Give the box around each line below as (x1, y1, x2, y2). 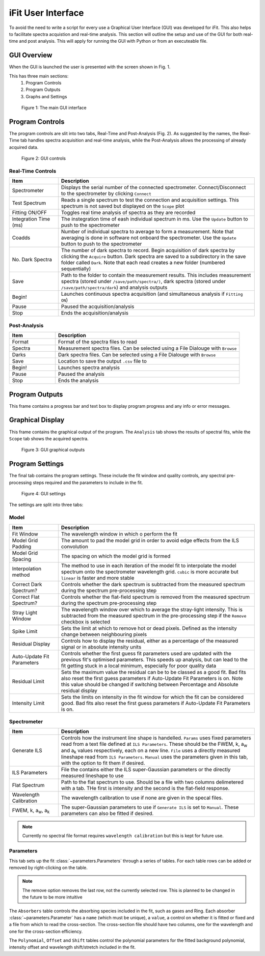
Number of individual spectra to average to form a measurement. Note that (61, 228, 234, 235)
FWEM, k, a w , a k (12, 807, 50, 815)
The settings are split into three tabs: (9, 502, 83, 508)
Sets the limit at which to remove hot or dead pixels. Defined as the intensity (61, 624, 237, 631)
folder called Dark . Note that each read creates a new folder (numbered (61, 259, 225, 266)
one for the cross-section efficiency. (9, 928, 83, 934)
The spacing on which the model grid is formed (61, 553, 171, 560)
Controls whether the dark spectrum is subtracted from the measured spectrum (61, 581, 245, 588)
